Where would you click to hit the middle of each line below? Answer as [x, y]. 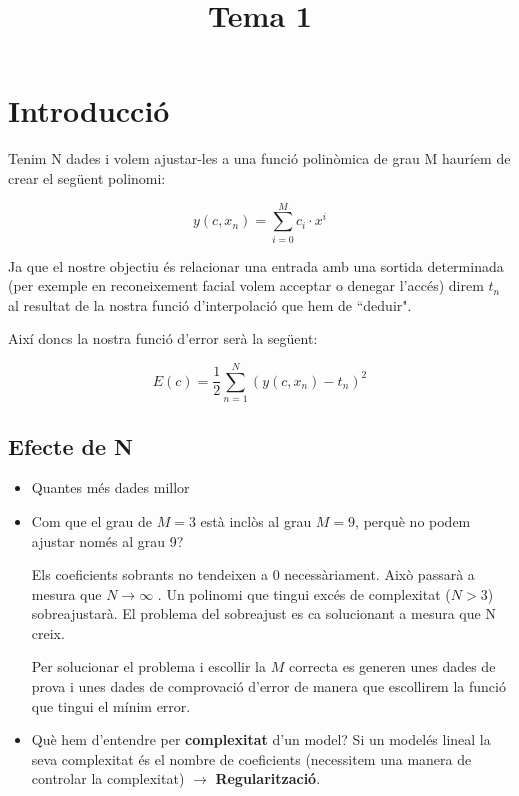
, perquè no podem [413, 520]
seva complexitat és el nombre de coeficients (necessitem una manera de [251, 758]
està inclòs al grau [256, 520]
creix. [48, 632]
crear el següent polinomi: [87, 177]
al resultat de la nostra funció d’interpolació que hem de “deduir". [210, 304]
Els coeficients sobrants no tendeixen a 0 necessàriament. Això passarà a [253, 574]
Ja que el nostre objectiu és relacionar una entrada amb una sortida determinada [256, 265]
